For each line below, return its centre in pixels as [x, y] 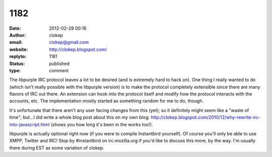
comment [59, 70]
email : [16, 42]
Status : [17, 64]
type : [15, 70]
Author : [18, 35]
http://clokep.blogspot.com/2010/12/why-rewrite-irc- [206, 117]
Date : [15, 28]
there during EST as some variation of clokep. [57, 148]
